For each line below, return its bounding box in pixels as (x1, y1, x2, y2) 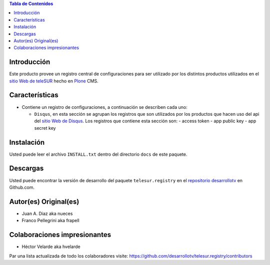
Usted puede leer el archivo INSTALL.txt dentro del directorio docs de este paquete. (9, 151, 187, 157)
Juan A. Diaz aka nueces (21, 210, 73, 217)
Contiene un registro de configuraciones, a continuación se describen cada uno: (21, 104, 187, 110)
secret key (34, 125, 56, 131)
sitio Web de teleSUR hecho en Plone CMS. (9, 78, 98, 84)
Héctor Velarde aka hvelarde (21, 244, 80, 250)
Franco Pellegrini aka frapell (21, 218, 79, 224)
